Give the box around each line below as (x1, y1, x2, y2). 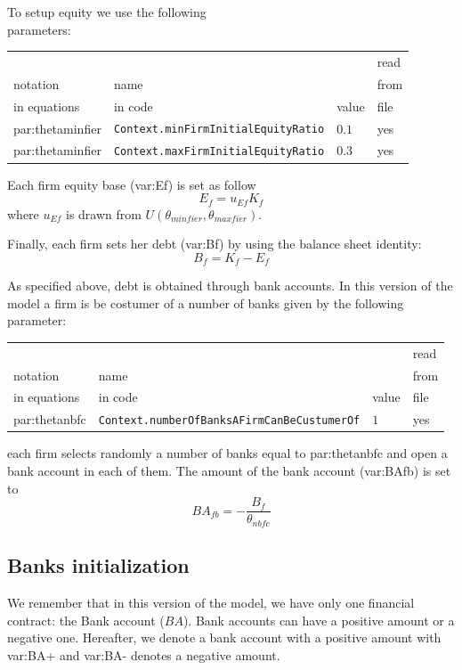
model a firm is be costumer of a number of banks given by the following (7, 293, 404, 312)
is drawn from (65, 204, 142, 223)
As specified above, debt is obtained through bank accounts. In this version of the (7, 276, 453, 295)
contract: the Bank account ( (7, 610, 165, 629)
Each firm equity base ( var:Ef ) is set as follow (7, 175, 256, 193)
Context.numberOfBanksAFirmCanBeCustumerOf (98, 414, 361, 428)
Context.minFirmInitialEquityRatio (113, 123, 325, 136)
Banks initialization (7, 552, 190, 579)
